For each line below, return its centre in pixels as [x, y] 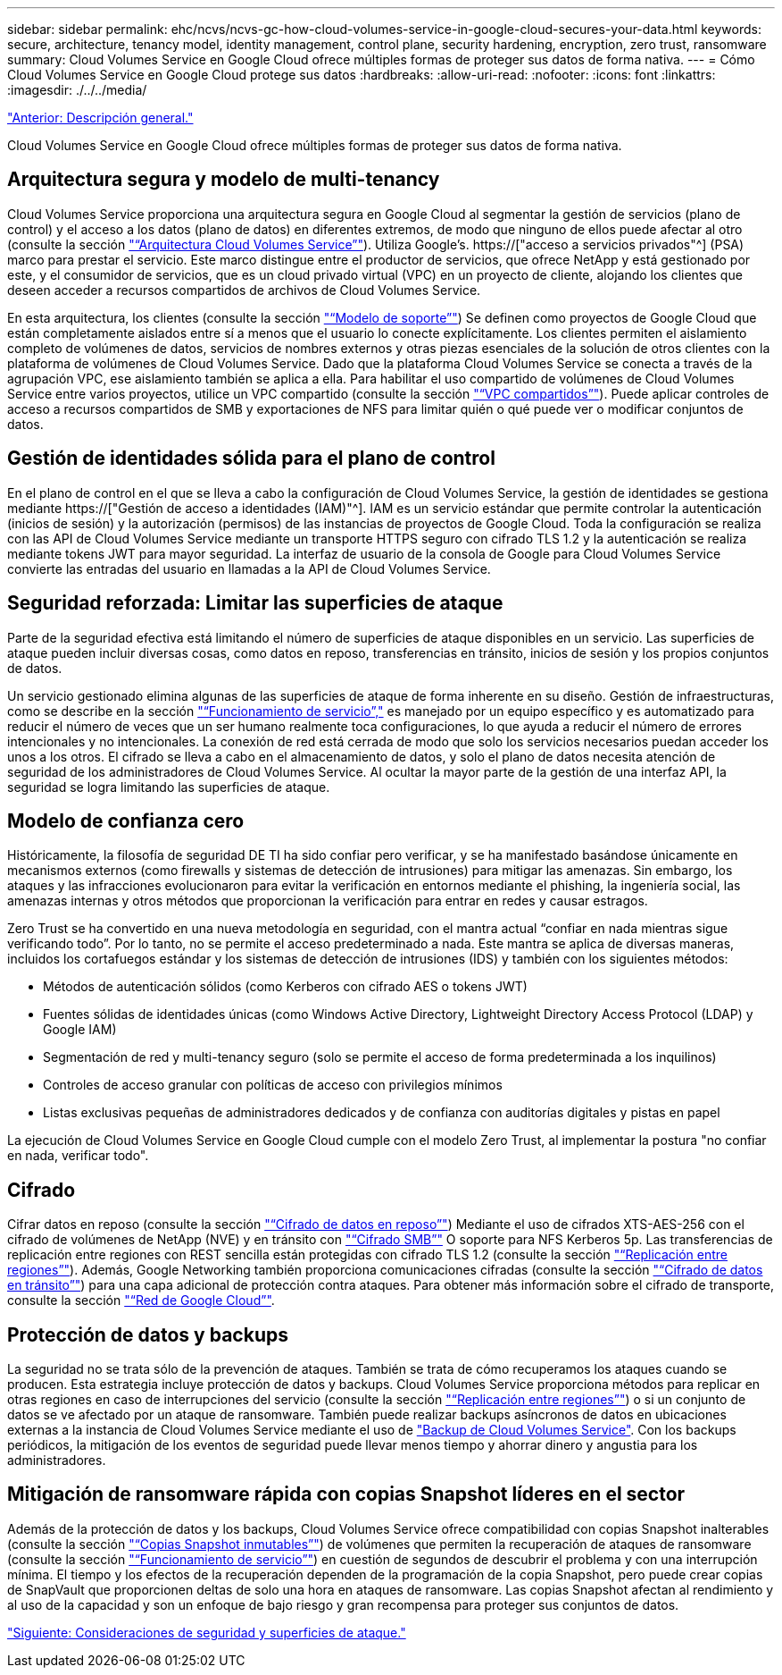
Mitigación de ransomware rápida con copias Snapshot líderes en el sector [346, 1494]
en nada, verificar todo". [78, 1156]
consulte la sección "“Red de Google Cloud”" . [141, 1300]
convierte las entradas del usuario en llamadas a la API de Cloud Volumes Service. [249, 568]
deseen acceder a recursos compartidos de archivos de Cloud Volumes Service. [244, 290]
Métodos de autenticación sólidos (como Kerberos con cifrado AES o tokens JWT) [285, 987]
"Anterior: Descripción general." [100, 118]
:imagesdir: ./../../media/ [77, 90]
